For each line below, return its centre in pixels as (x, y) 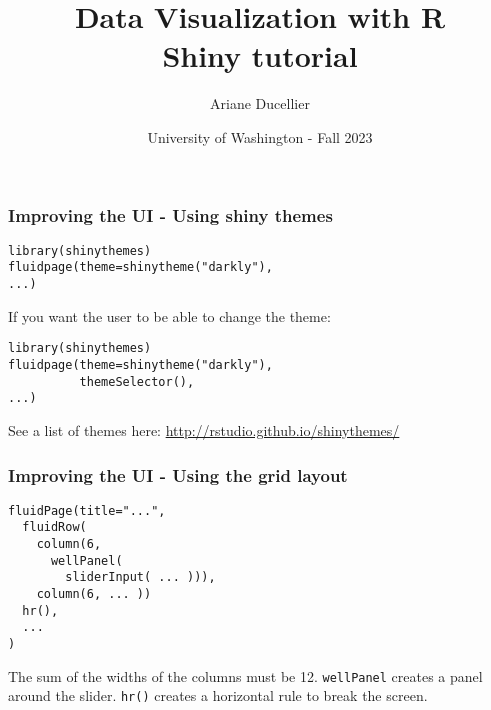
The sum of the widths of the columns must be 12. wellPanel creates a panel (245, 675)
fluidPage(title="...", (87, 510)
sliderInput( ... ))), (140, 577)
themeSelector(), (137, 381)
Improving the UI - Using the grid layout (178, 474)
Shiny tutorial (260, 55)
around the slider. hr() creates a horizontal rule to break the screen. (218, 695)
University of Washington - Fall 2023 (260, 136)
